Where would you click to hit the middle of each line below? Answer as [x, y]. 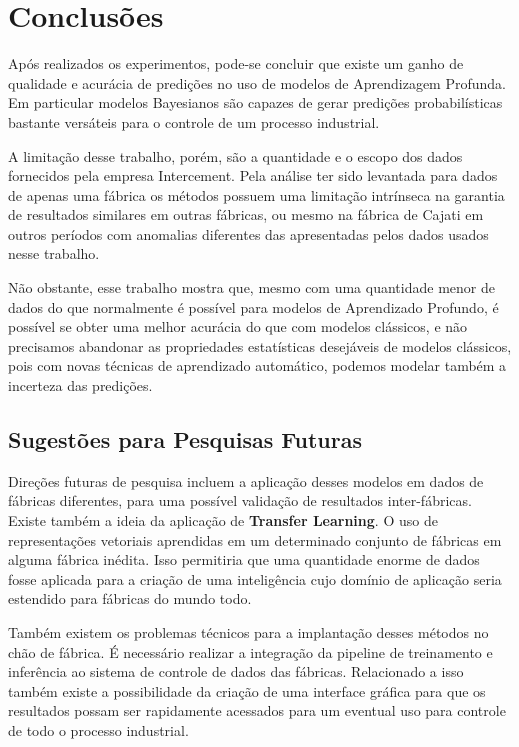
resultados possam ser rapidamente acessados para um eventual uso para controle [257, 710]
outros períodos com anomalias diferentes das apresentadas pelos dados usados [248, 233]
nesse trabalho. [54, 253]
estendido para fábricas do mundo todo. [130, 598]
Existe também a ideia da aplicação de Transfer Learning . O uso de [223, 520]
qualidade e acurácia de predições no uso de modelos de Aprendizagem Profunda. [257, 82]
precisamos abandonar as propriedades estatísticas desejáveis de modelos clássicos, [260, 345]
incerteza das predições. [80, 385]
